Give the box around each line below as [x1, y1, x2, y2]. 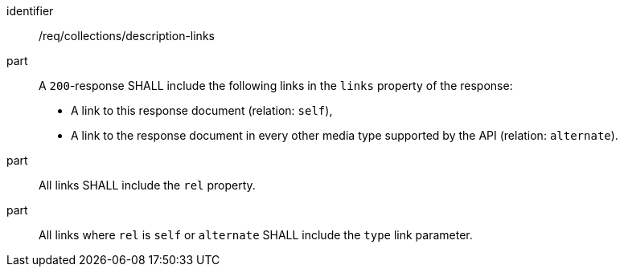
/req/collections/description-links [39, 29, 215, 43]
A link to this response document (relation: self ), [71, 104, 333, 117]
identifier [6, 4, 54, 18]
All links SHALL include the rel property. [39, 178, 256, 192]
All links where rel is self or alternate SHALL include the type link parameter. [39, 228, 473, 242]
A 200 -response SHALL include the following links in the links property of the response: [39, 79, 513, 92]
